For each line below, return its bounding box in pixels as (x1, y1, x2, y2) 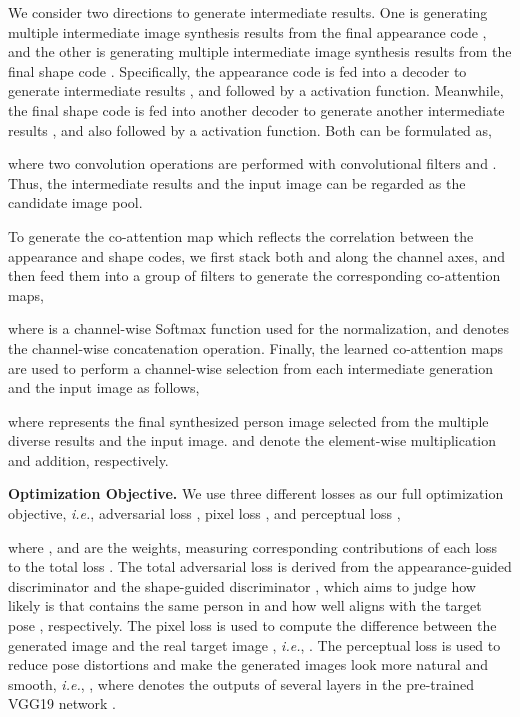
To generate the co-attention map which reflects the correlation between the (8, 225, 474, 246)
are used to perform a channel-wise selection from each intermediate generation (8, 357, 493, 378)
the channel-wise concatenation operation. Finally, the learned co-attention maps (8, 337, 504, 358)
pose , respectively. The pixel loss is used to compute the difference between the (8, 615, 497, 636)
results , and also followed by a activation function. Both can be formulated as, (8, 119, 492, 140)
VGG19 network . (8, 693, 116, 714)
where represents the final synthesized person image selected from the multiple (8, 410, 489, 431)
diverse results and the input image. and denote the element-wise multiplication (8, 430, 497, 451)
